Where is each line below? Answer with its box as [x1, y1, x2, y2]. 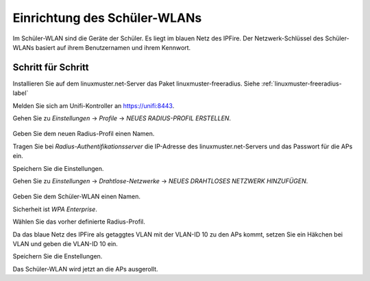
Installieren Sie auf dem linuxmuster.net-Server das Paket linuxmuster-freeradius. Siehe [12, 79, 260, 88]
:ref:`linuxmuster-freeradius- [261, 79, 342, 88]
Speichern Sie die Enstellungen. [12, 252, 103, 260]
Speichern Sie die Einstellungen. [12, 164, 104, 172]
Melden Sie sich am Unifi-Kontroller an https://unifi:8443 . [12, 101, 175, 109]
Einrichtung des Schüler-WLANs [12, 10, 202, 25]
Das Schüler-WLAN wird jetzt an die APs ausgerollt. [12, 265, 158, 273]
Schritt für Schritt [12, 62, 89, 73]
